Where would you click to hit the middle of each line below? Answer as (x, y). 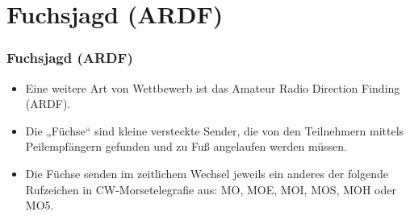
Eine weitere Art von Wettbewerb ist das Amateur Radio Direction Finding (213, 87)
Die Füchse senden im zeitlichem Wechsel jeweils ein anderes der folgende (207, 173)
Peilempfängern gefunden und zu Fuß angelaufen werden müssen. (186, 146)
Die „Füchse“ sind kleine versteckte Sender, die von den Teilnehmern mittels (215, 130)
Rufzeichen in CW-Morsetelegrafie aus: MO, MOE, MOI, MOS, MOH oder (211, 189)
